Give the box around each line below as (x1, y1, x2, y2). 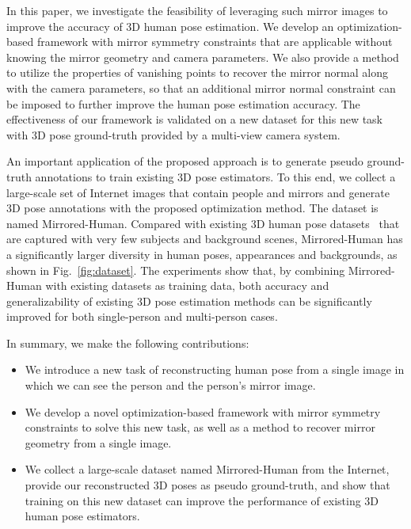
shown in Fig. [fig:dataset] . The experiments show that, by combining (6, 261, 345, 278)
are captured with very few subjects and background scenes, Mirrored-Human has (6, 230, 403, 247)
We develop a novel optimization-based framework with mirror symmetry (25, 403, 381, 420)
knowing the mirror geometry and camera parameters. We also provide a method (6, 48, 399, 65)
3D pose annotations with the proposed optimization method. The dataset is (6, 200, 379, 216)
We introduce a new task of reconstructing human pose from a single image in (25, 361, 405, 378)
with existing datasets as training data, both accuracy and (45, 277, 329, 294)
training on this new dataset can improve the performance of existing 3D (25, 492, 379, 508)
